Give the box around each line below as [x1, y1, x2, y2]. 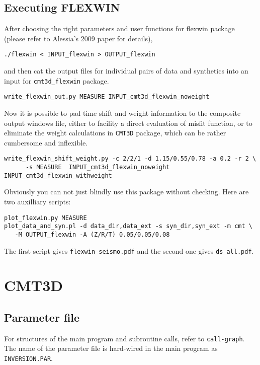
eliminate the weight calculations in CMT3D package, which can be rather [4, 127, 226, 138]
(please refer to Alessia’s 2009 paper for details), [4, 33, 153, 43]
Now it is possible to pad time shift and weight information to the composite [4, 107, 241, 118]
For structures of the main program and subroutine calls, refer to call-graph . [4, 333, 245, 343]
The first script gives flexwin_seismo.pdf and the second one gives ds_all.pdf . [4, 245, 254, 256]
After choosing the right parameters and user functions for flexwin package [4, 23, 235, 34]
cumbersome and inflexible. [4, 137, 88, 148]
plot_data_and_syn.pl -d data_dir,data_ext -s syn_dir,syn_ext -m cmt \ [4, 223, 252, 230]
